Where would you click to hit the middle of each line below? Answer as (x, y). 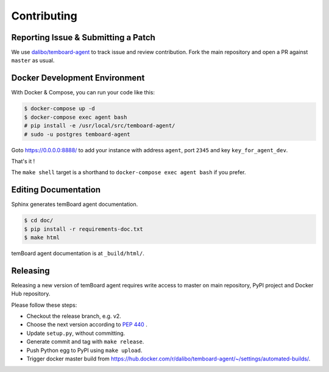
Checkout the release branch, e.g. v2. (74, 316)
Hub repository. (31, 294)
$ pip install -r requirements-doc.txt (83, 229)
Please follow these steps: (44, 305)
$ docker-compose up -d (60, 109)
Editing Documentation (56, 190)
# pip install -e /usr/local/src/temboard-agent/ (100, 126)
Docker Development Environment (78, 78)
